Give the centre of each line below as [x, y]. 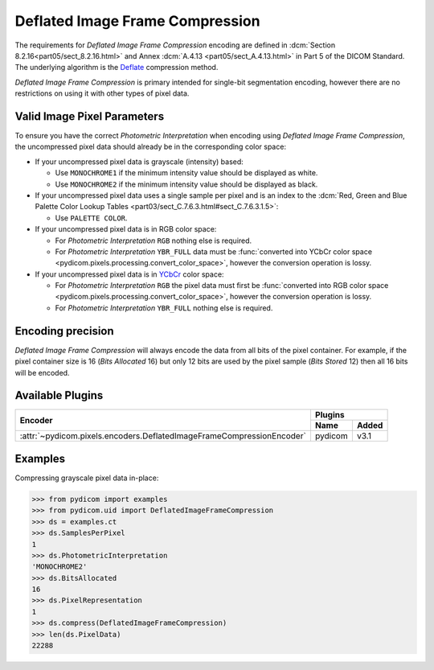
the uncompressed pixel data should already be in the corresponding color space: [151, 147]
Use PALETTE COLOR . [91, 218]
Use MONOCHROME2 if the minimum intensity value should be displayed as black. [186, 184]
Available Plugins [59, 395]
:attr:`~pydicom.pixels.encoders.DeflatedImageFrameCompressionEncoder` [163, 436]
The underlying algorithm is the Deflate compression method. [117, 68]
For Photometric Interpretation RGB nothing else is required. [154, 240]
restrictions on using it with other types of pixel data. [102, 93]
